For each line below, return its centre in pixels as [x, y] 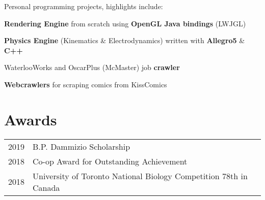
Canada [46, 187]
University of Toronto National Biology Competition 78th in [140, 176]
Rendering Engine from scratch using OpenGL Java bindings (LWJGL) [125, 23]
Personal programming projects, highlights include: [84, 6]
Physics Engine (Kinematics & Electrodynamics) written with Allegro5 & [125, 40]
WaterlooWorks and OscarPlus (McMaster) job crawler [92, 67]
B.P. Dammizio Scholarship [82, 146]
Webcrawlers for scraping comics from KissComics [86, 84]
